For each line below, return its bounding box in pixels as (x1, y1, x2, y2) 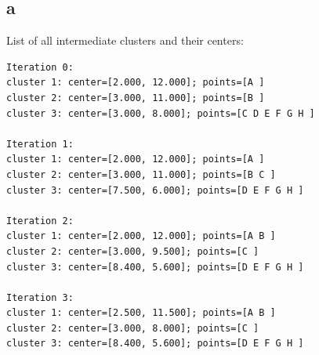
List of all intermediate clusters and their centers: (6, 32, 244, 49)
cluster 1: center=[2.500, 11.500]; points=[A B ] (6, 307, 276, 319)
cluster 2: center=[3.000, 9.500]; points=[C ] (6, 245, 259, 257)
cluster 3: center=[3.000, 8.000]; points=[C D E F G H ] (6, 107, 315, 119)
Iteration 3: (6, 292, 74, 303)
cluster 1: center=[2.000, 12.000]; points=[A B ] (6, 230, 276, 242)
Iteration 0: (6, 61, 74, 73)
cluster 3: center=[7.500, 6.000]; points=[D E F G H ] (6, 184, 304, 196)
